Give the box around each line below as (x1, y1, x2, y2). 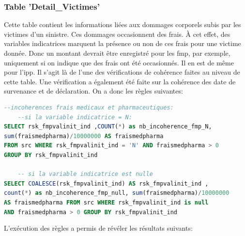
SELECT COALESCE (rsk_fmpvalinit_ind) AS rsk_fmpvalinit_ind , (4, 180, 209, 187)
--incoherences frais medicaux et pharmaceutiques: (4, 104, 174, 111)
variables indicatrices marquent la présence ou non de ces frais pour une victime (4, 38, 241, 48)
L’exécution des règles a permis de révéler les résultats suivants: (4, 223, 193, 233)
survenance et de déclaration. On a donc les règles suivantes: (4, 86, 183, 96)
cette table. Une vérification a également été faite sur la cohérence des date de (4, 76, 236, 86)
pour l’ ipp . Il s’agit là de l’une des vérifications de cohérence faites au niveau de (4, 67, 240, 77)
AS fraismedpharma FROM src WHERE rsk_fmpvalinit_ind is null (4, 199, 209, 206)
